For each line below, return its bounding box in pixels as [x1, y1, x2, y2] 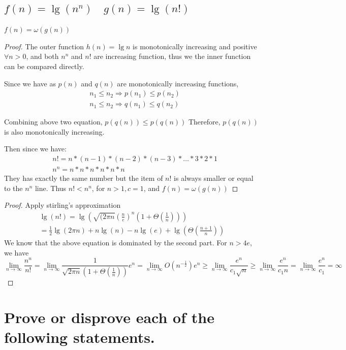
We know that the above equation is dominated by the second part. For [4, 237, 227, 247]
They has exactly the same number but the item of [4, 173, 163, 183]
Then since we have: [4, 143, 67, 154]
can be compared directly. [4, 60, 84, 71]
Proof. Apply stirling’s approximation [4, 200, 121, 210]
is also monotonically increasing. [4, 126, 105, 137]
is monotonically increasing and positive [133, 41, 257, 51]
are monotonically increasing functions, [117, 78, 239, 88]
